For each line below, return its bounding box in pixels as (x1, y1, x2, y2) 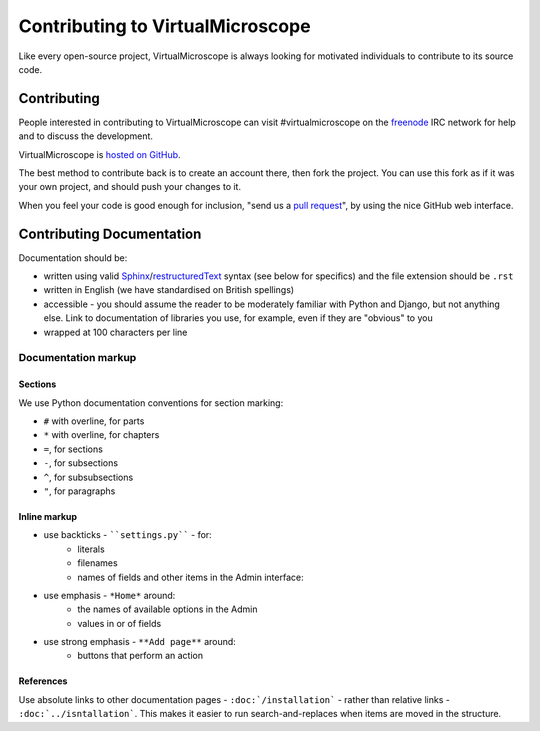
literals (77, 543, 105, 555)
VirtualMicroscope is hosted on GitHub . (18, 148, 181, 160)
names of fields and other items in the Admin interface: (77, 571, 304, 583)
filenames (77, 557, 119, 569)
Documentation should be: (18, 251, 128, 264)
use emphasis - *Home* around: (43, 589, 176, 601)
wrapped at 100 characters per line (43, 326, 188, 338)
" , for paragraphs (43, 485, 116, 497)
